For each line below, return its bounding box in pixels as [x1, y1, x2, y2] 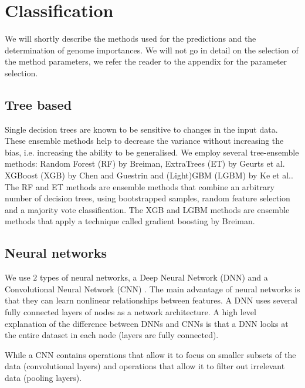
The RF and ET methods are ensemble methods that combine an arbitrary [5, 180, 274, 193]
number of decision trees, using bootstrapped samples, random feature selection [5, 192, 290, 204]
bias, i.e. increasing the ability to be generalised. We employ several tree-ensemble [5, 146, 299, 158]
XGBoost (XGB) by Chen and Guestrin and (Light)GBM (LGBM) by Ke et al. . [5, 169, 293, 181]
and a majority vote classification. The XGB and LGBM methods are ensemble [5, 203, 290, 215]
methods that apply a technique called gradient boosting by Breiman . [5, 215, 255, 227]
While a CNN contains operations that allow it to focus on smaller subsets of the [5, 348, 296, 360]
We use [5, 271, 30, 284]
